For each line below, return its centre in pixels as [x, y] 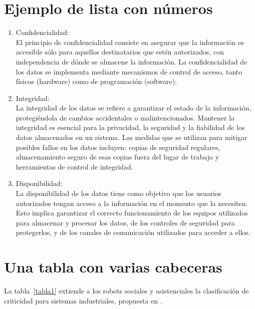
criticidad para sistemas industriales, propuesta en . [83, 300]
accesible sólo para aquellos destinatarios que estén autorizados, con [120, 52]
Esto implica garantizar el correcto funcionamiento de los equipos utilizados [132, 213]
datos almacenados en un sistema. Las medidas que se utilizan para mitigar [132, 137]
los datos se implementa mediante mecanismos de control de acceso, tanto [129, 71]
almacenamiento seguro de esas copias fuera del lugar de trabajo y [117, 157]
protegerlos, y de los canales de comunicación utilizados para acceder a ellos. [133, 232]
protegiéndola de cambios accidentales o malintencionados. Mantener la [125, 117]
